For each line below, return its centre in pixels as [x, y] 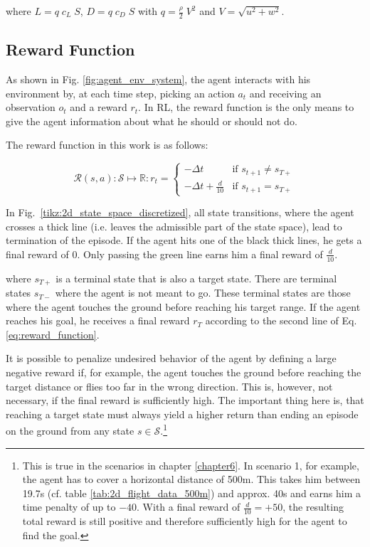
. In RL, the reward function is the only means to [246, 107]
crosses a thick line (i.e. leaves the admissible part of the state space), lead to [174, 226]
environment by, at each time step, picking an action [120, 93]
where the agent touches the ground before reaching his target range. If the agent [183, 306]
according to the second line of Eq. [281, 320]
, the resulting [313, 507]
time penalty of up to [69, 507]
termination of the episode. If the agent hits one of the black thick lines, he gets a [184, 240]
